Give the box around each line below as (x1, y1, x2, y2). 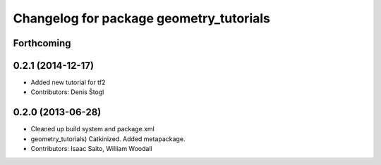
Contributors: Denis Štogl (30, 88, 104, 96)
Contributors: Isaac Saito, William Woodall (30, 145, 152, 153)
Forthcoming (13, 37, 71, 49)
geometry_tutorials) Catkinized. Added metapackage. (30, 134, 186, 143)
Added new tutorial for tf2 (30, 78, 106, 87)
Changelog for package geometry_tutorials (13, 11, 271, 26)
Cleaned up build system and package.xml (30, 125, 155, 133)
